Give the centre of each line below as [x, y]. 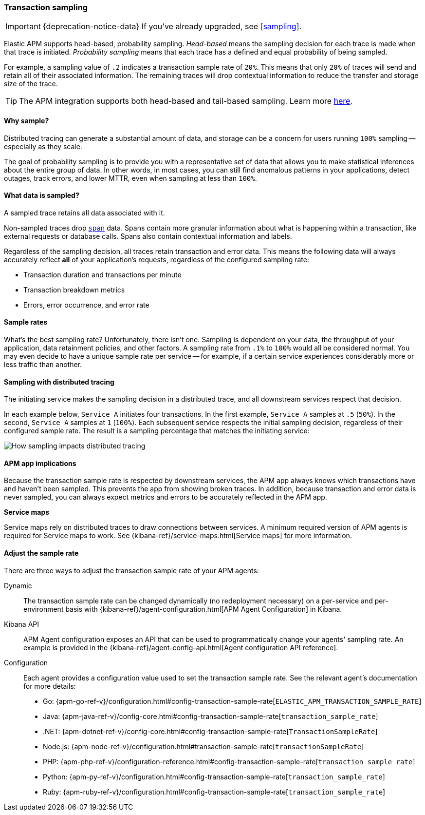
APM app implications [40, 463]
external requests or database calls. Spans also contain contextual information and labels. [148, 236]
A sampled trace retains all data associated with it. [84, 213]
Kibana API [22, 624]
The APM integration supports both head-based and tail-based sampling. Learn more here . [186, 101]
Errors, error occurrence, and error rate [86, 305]
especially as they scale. [43, 146]
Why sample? [27, 120]
